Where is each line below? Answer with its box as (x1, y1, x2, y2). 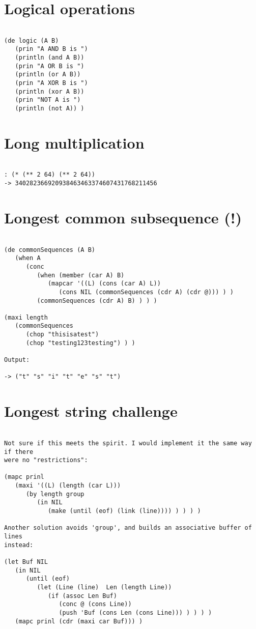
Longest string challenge (4, 401, 178, 421)
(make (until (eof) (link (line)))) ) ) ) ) (47, 507, 201, 515)
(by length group (25, 490, 84, 498)
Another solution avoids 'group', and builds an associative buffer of (4, 524, 252, 532)
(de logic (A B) (4, 37, 59, 44)
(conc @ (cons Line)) (59, 601, 132, 608)
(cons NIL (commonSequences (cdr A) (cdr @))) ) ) (59, 288, 234, 296)
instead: (4, 541, 34, 549)
